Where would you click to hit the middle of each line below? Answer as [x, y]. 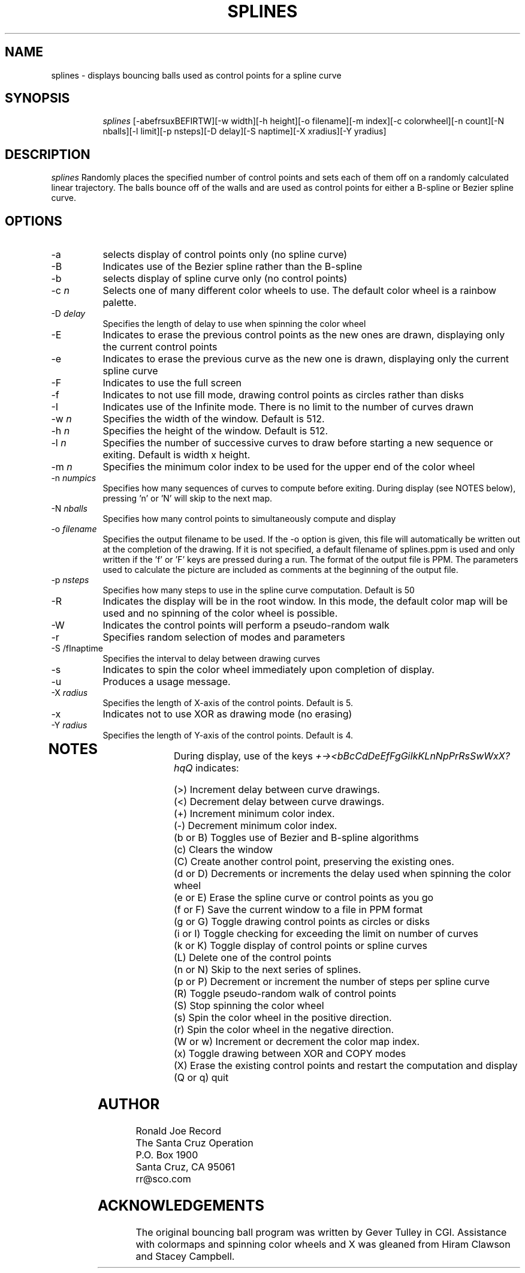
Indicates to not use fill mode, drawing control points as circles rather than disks [283, 395]
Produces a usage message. [167, 682]
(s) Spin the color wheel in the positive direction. [283, 1018]
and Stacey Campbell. [185, 1256]
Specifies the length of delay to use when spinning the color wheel [234, 324]
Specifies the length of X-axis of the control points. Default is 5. [228, 703]
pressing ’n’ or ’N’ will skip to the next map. [188, 499]
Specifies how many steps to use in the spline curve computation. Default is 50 [259, 590]
